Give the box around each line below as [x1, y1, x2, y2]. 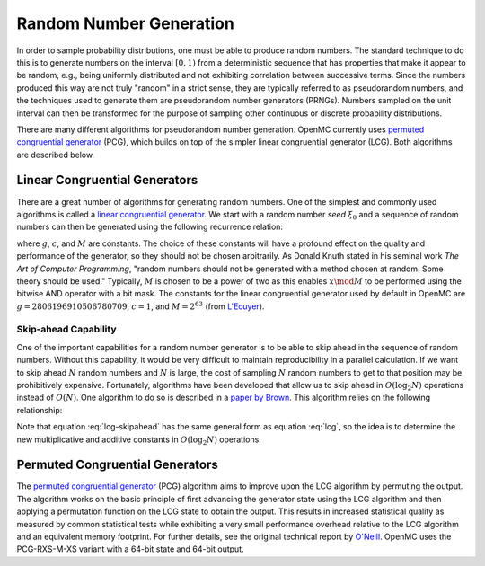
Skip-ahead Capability [16, 323, 117, 336]
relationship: [16, 404, 63, 415]
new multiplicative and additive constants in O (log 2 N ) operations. [16, 434, 262, 447]
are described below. [16, 149, 94, 160]
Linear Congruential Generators [16, 172, 198, 188]
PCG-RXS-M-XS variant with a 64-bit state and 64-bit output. [16, 544, 244, 554]
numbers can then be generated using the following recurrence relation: [16, 221, 283, 233]
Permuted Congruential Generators [16, 457, 219, 473]
